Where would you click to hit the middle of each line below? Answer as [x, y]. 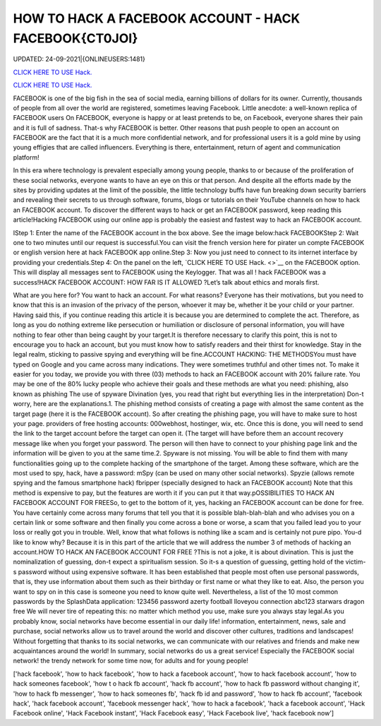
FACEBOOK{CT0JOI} [75, 38]
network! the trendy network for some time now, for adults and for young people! [131, 661]
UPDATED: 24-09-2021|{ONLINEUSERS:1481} [79, 59]
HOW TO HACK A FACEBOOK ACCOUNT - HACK [157, 18]
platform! [26, 157]
